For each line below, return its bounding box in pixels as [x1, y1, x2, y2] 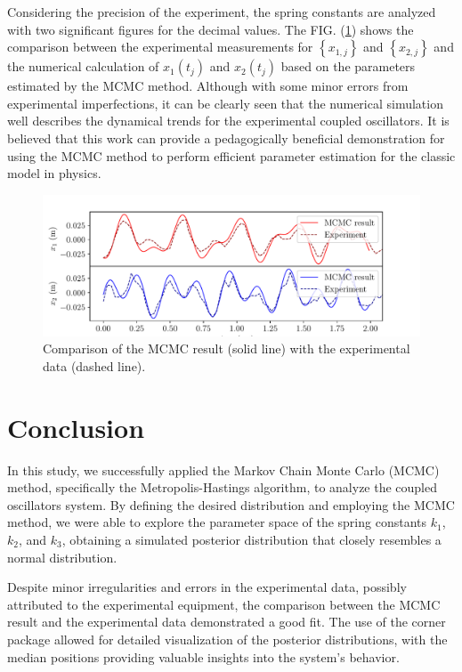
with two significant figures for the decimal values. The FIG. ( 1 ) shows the [7, 20, 414, 38]
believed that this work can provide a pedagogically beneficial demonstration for [7, 128, 445, 147]
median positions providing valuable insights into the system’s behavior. [7, 647, 400, 666]
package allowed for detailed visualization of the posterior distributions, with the [7, 630, 448, 648]
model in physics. [7, 164, 101, 182]
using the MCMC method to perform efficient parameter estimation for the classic [7, 146, 456, 165]
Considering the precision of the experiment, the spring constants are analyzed [7, 3, 436, 20]
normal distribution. [7, 547, 118, 566]
